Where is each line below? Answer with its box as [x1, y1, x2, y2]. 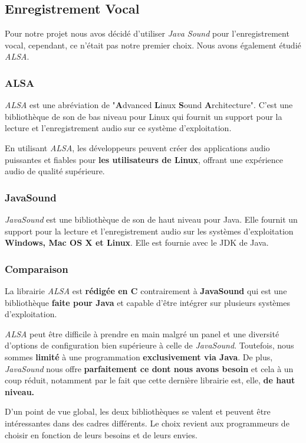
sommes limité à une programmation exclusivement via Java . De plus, [5, 350, 273, 363]
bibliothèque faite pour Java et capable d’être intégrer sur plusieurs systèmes [5, 296, 290, 308]
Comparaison [5, 261, 68, 276]
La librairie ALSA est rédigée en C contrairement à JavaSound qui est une [5, 284, 287, 297]
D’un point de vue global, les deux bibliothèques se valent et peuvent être [5, 405, 271, 418]
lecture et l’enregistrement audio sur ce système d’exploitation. [5, 122, 232, 134]
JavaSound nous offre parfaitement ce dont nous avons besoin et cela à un [5, 362, 294, 374]
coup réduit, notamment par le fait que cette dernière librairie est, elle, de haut [5, 374, 295, 386]
